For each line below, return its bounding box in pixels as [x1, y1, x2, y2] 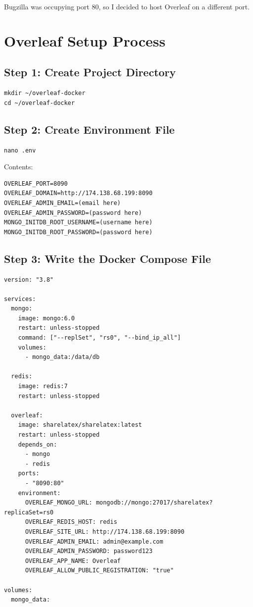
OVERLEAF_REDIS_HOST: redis [25, 518, 118, 526]
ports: [18, 470, 40, 477]
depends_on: [18, 441, 57, 448]
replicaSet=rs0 [4, 508, 54, 516]
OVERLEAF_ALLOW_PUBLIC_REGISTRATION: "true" [25, 567, 174, 574]
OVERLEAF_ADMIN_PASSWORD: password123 [25, 548, 153, 555]
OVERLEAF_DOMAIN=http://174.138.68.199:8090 [4, 190, 153, 197]
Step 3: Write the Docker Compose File [4, 251, 211, 266]
